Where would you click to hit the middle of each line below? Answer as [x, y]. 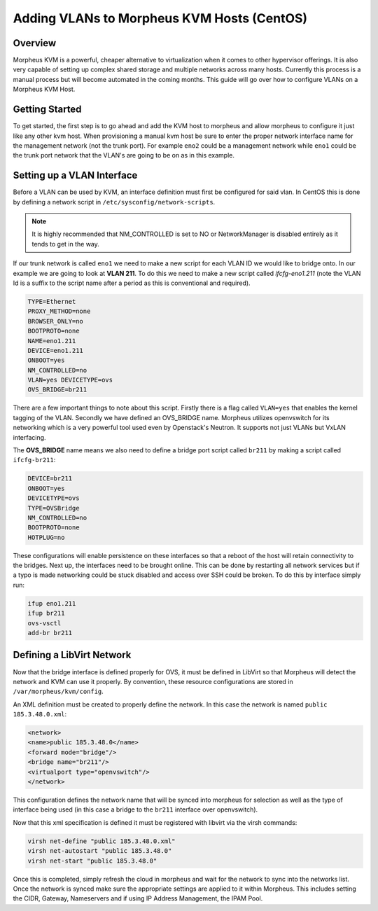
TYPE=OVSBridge [54, 508]
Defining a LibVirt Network [72, 655]
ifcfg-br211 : [34, 460]
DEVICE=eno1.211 [56, 350]
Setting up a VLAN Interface [75, 175]
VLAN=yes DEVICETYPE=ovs [70, 380]
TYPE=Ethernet [52, 301]
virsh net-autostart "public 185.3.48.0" [100, 851]
